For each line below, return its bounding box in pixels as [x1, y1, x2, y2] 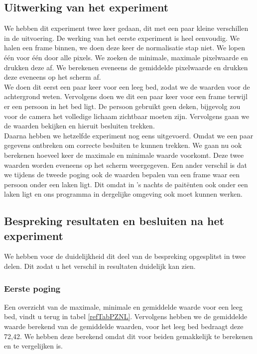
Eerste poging [4, 282, 61, 294]
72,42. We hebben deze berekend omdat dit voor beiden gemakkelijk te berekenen [4, 331, 253, 341]
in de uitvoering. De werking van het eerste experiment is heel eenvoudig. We [4, 32, 240, 43]
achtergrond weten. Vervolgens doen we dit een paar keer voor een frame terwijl [4, 91, 248, 102]
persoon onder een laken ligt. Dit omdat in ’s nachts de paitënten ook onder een [4, 179, 248, 189]
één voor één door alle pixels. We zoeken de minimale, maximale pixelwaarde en [4, 52, 248, 62]
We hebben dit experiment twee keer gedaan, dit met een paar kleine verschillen [4, 23, 249, 33]
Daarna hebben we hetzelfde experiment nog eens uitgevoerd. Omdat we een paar [4, 130, 254, 140]
